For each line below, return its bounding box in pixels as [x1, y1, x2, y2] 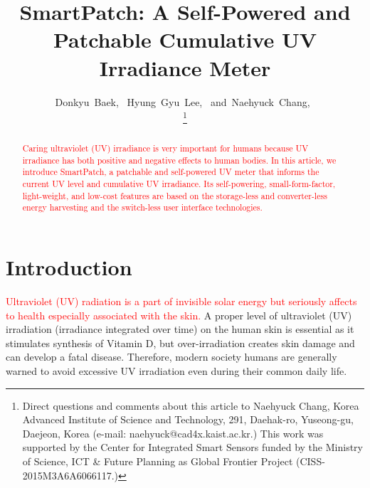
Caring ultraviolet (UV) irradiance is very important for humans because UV [22, 142, 309, 154]
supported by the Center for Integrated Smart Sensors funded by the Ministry [22, 440, 363, 455]
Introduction [6, 253, 132, 282]
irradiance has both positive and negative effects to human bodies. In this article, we [22, 154, 337, 166]
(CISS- [295, 453, 325, 468]
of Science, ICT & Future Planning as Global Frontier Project [22, 453, 293, 468]
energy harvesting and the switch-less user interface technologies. [22, 201, 263, 213]
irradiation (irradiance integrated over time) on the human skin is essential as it [6, 322, 354, 336]
